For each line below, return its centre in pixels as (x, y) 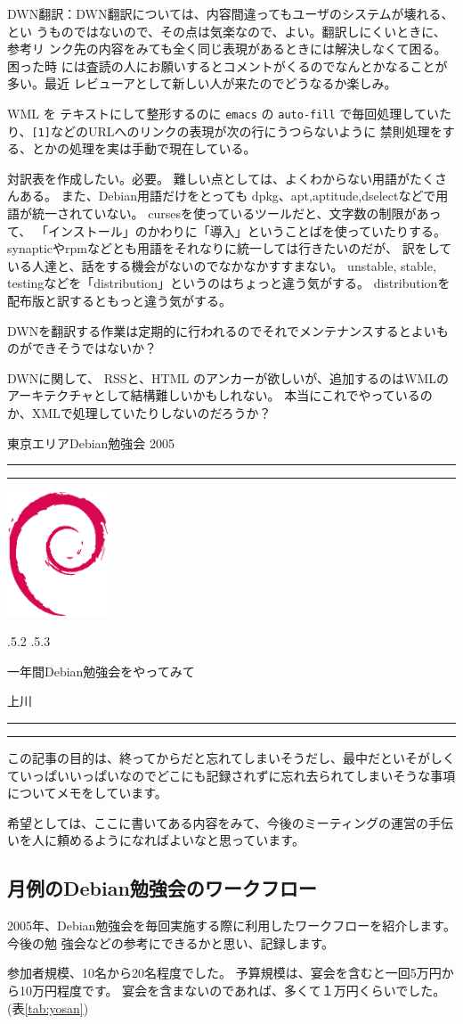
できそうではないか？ (94, 348)
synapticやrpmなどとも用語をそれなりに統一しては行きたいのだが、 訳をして (230, 248)
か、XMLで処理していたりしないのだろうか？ (139, 413)
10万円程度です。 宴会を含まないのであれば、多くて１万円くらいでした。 (232, 990)
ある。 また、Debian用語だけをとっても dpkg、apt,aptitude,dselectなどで (227, 196)
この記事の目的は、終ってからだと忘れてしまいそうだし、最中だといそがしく (231, 758)
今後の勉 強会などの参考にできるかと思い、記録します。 (171, 942)
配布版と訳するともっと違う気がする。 (119, 301)
